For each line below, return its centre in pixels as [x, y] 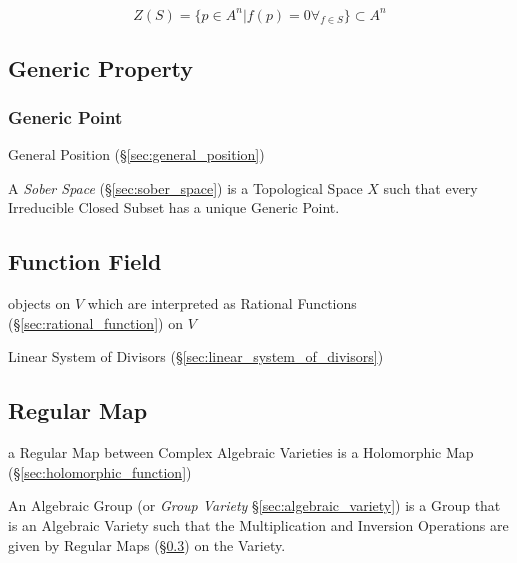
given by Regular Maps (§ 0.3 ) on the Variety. [147, 544]
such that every [430, 187]
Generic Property [101, 67]
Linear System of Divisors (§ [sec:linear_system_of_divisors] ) [196, 356]
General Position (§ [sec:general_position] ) [136, 154]
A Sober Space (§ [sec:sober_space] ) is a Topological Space [185, 187]
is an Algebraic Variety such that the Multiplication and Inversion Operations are [258, 525]
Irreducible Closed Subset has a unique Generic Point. [174, 207]
